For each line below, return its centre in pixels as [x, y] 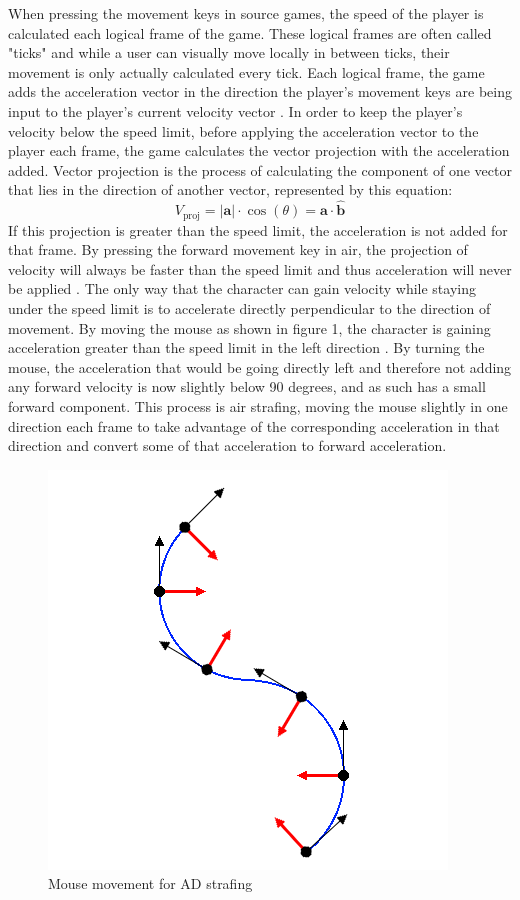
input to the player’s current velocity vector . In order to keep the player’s [235, 110]
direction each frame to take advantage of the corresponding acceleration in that [254, 425]
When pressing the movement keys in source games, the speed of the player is [246, 13]
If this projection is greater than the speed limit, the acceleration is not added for [258, 229]
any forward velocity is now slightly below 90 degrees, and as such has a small [247, 386]
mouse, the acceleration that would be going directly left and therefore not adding [260, 366]
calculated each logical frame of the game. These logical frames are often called [250, 32]
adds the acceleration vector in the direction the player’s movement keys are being [260, 91]
